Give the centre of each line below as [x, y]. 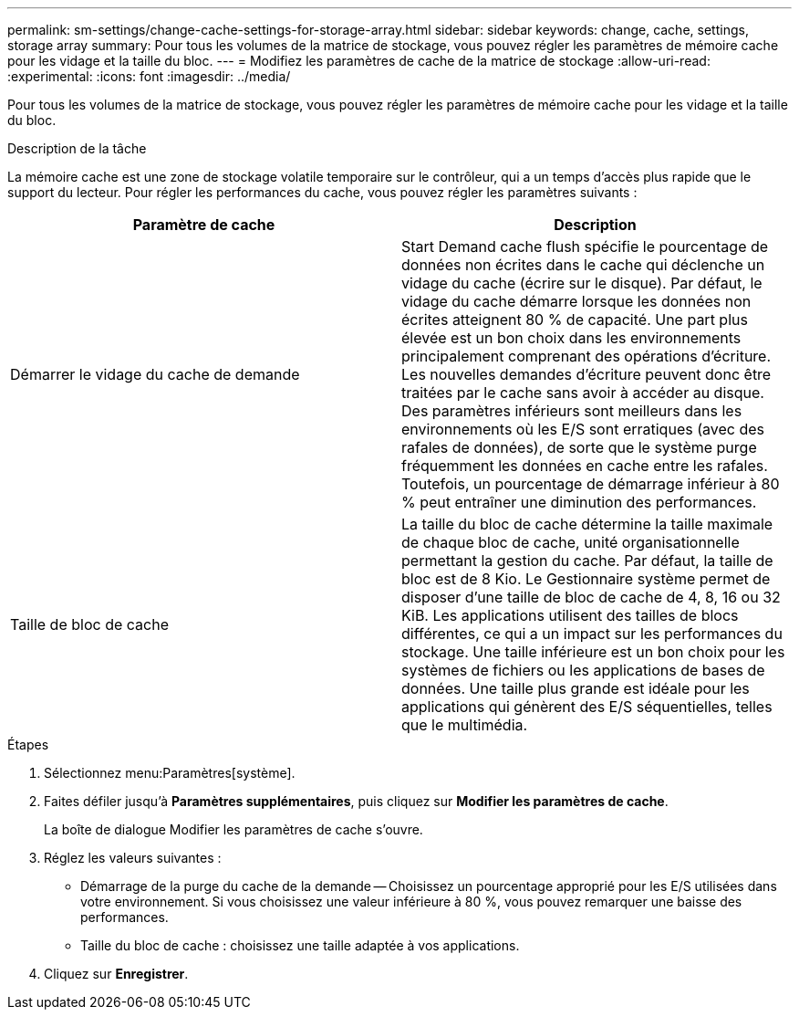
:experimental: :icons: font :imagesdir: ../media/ [149, 76]
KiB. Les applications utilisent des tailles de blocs [570, 615]
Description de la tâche [77, 148]
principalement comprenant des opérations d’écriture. [586, 356]
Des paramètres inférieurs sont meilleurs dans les [572, 411]
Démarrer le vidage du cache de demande [155, 374]
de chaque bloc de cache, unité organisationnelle [571, 542]
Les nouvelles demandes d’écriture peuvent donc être [586, 374]
